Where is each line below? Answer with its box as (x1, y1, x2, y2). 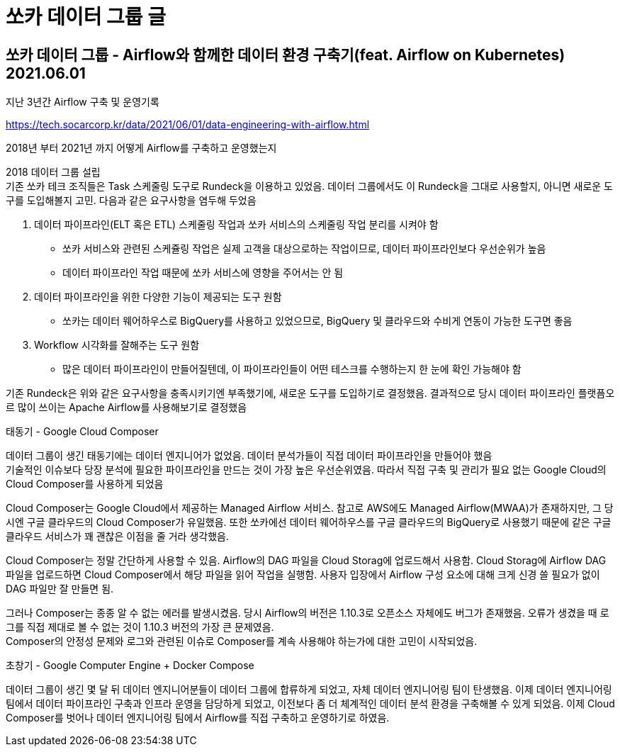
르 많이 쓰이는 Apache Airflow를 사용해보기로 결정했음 (6, 401, 247, 414)
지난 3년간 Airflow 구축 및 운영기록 (6, 96, 159, 108)
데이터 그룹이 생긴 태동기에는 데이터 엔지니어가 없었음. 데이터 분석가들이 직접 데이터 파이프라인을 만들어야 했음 (6, 449, 492, 462)
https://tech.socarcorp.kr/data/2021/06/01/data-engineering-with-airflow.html (6, 118, 370, 131)
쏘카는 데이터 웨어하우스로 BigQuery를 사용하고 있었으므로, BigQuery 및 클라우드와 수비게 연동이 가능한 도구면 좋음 (62, 315, 573, 327)
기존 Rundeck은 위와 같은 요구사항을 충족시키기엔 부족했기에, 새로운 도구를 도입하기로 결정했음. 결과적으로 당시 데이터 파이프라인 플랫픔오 (6, 387, 615, 400)
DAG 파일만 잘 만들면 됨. (6, 583, 114, 595)
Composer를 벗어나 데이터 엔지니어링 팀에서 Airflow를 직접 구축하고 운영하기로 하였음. (6, 712, 390, 724)
